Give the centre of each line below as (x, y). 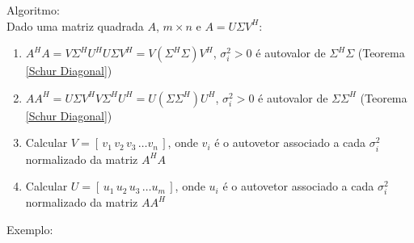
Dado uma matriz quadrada (75, 25)
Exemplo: (30, 229)
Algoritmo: (33, 10)
